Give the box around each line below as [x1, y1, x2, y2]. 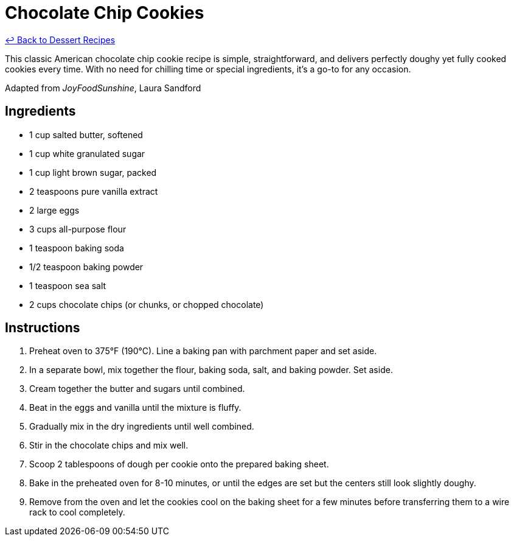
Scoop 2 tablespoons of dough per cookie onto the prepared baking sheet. [29, 459, 329, 470]
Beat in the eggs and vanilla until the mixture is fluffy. [29, 402, 241, 413]
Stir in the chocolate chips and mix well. [29, 440, 189, 451]
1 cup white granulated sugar [29, 148, 145, 159]
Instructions [5, 320, 80, 336]
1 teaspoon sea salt [29, 280, 106, 291]
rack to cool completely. [29, 507, 125, 518]
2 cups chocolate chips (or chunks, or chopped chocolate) [29, 299, 264, 310]
